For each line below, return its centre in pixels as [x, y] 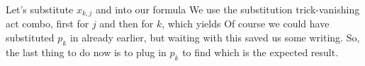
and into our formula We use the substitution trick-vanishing [228, 9]
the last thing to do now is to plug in [86, 52]
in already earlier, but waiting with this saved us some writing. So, [215, 38]
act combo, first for [47, 24]
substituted [30, 38]
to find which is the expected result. [260, 52]
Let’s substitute [40, 9]
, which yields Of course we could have [246, 24]
